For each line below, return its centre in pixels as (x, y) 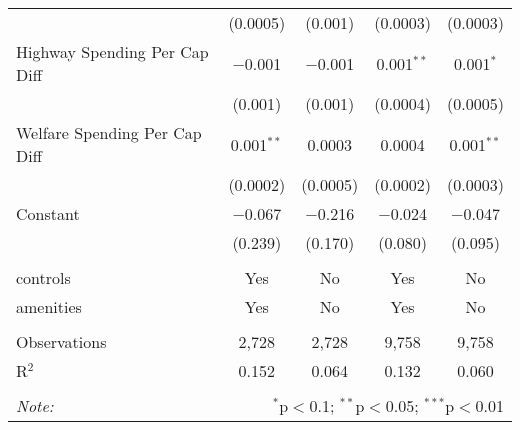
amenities (49, 306)
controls (43, 277)
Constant (48, 213)
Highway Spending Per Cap (112, 51)
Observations (61, 341)
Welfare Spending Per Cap (109, 132)
